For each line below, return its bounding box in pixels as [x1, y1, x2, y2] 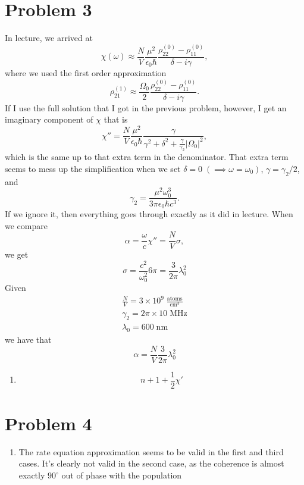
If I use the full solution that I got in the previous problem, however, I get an [5, 101, 287, 114]
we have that [5, 333, 52, 345]
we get [5, 248, 29, 261]
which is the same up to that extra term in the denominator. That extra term [5, 151, 289, 163]
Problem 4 [5, 411, 92, 435]
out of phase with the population [61, 469, 182, 481]
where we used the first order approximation [5, 66, 167, 79]
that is [104, 113, 128, 126]
